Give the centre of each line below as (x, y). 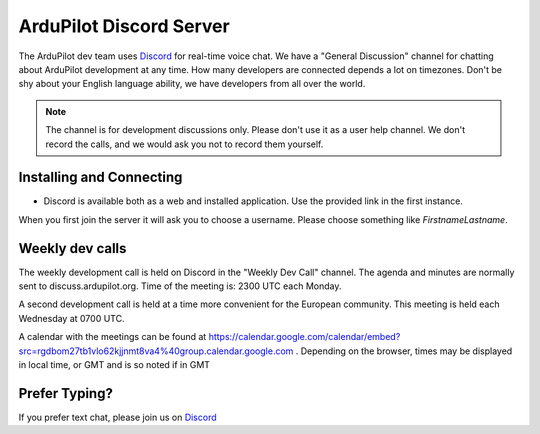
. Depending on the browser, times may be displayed (404, 351)
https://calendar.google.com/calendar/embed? (304, 337)
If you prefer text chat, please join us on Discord (117, 417)
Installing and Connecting (100, 177)
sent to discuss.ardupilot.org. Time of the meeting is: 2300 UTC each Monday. (180, 286)
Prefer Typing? (66, 393)
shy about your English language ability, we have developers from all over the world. (192, 84)
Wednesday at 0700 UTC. (71, 318)
